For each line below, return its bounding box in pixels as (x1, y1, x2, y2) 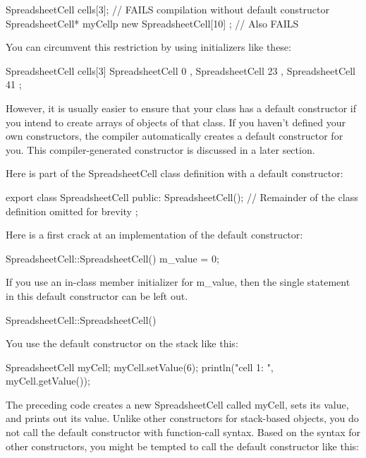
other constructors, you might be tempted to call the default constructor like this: (6, 438, 360, 453)
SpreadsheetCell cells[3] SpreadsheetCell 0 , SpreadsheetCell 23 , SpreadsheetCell (6, 63, 356, 78)
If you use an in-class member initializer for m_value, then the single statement (6, 275, 350, 289)
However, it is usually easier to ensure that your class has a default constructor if (6, 100, 357, 115)
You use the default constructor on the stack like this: (6, 336, 238, 351)
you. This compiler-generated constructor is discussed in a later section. (6, 142, 315, 157)
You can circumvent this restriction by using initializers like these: (6, 40, 291, 54)
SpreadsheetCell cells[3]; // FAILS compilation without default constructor (6, 2, 329, 16)
